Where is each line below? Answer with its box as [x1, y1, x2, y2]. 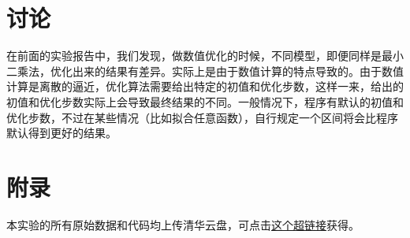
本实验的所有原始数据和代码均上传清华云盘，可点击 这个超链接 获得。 [6, 216, 360, 232]
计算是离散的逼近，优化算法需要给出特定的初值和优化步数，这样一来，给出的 [6, 78, 404, 95]
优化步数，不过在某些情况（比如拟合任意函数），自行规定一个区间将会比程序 [6, 109, 398, 125]
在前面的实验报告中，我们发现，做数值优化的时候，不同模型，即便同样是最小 [6, 47, 404, 64]
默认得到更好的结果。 [6, 125, 117, 141]
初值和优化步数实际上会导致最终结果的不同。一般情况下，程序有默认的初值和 [6, 93, 404, 110]
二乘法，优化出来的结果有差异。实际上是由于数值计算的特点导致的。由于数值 [6, 62, 404, 79]
